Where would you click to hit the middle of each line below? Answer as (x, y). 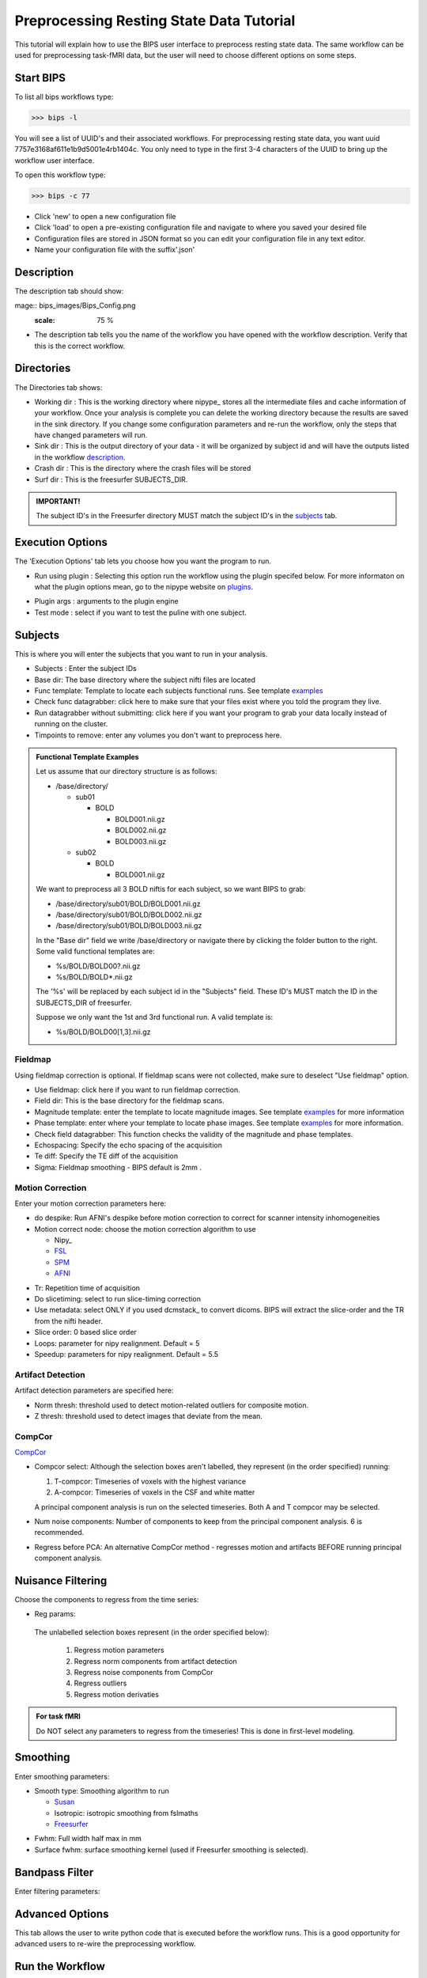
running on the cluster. (71, 724)
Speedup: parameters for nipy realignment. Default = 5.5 (127, 1354)
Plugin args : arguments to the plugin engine (106, 601)
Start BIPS (40, 78)
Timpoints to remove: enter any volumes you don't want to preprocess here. (158, 735)
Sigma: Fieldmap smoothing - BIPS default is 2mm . (118, 1167)
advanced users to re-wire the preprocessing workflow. (105, 1944)
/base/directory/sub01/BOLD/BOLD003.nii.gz (129, 926)
